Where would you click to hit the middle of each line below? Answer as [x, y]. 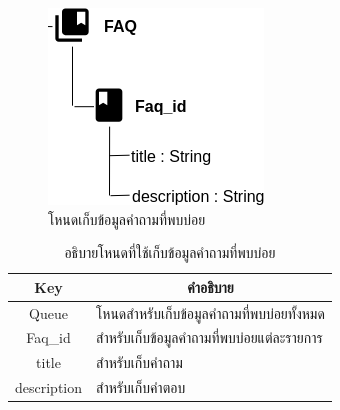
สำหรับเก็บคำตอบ [141, 387]
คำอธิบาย [210, 286]
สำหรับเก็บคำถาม [139, 362]
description [49, 387]
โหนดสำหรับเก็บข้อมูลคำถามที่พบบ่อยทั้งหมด [210, 312]
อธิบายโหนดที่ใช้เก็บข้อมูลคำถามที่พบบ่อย [170, 252]
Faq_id [48, 337]
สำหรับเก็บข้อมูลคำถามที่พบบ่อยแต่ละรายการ [209, 337]
